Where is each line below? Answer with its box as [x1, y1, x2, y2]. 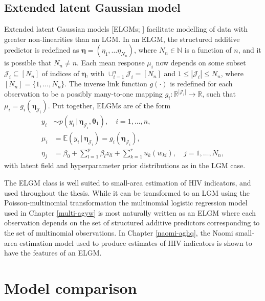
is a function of [184, 44, 232, 55]
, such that [202, 88, 236, 99]
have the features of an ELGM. [4, 247, 102, 258]
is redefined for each [170, 78, 233, 89]
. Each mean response [77, 57, 145, 68]
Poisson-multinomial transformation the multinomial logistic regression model [4, 197, 248, 208]
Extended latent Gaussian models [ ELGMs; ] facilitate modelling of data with [4, 24, 248, 34]
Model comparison [4, 277, 137, 298]
